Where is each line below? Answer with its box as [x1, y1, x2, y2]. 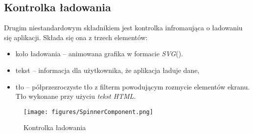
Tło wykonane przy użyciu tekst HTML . [15, 91, 136, 101]
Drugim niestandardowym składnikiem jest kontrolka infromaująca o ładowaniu [4, 22, 243, 33]
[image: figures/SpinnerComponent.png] [23, 108, 153, 115]
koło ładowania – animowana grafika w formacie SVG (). [15, 48, 183, 59]
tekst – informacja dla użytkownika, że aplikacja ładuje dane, [15, 65, 200, 75]
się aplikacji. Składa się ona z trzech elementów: [4, 32, 148, 42]
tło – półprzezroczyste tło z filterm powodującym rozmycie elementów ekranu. [15, 81, 250, 91]
